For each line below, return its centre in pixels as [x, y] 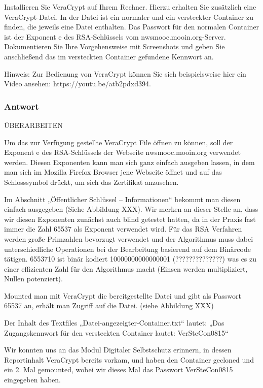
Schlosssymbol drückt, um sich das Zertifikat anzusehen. [91, 182]
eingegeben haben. [33, 380]
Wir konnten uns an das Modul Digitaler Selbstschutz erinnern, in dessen [118, 350]
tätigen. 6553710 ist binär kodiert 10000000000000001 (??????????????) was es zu [130, 259]
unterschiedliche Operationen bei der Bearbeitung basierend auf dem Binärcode [127, 249]
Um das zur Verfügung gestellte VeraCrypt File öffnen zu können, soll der [119, 142]
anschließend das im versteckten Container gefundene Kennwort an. [109, 56]
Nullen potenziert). [33, 279]
